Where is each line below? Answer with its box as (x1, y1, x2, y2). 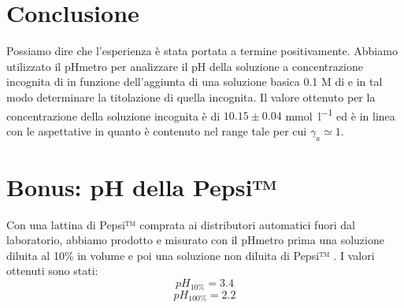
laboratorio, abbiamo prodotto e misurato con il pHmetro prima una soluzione (6, 232, 384, 248)
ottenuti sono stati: (6, 262, 98, 279)
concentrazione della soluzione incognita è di (6, 107, 221, 124)
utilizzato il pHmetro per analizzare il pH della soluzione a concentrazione (6, 58, 363, 74)
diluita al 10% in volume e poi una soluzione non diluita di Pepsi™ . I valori (6, 247, 375, 263)
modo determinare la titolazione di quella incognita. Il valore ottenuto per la (6, 88, 376, 105)
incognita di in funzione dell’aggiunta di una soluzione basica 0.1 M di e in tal (6, 73, 383, 90)
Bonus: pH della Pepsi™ (6, 170, 278, 202)
